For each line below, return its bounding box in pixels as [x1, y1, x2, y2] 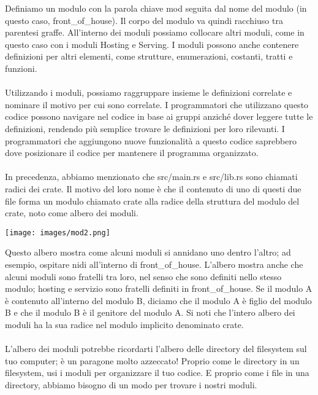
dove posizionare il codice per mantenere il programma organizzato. [5, 146, 259, 159]
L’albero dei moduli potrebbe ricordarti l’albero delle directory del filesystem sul [5, 342, 307, 355]
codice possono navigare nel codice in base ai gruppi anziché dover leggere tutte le [5, 110, 313, 123]
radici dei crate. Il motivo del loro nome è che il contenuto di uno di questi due [5, 182, 301, 195]
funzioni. [5, 61, 37, 74]
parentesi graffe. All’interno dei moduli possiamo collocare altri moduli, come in [5, 26, 305, 39]
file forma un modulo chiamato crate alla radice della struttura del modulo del [5, 194, 300, 207]
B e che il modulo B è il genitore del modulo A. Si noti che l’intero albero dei [5, 306, 295, 319]
